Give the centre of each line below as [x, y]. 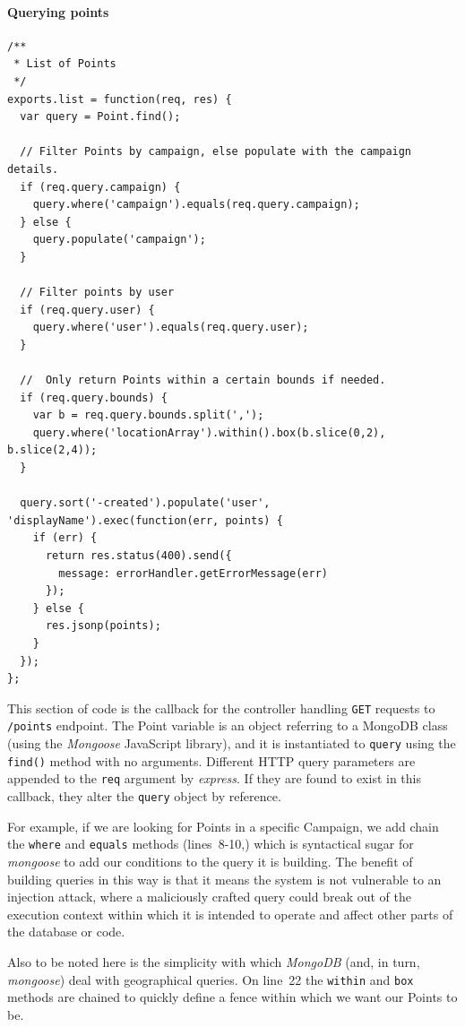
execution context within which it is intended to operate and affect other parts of [230, 914]
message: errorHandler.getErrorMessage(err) [193, 573]
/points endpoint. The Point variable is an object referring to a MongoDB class [228, 725]
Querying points [58, 11]
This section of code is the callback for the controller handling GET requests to [221, 708]
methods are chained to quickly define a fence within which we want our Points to [232, 997]
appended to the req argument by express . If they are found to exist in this [214, 778]
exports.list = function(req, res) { [120, 99]
